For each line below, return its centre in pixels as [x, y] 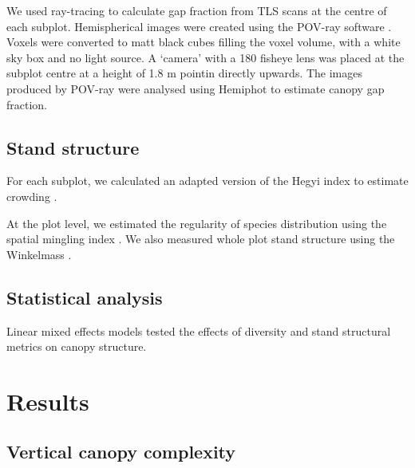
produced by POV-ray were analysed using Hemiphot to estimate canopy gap [196, 88]
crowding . [32, 196]
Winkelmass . [39, 254]
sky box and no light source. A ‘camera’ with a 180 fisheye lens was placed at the [206, 57]
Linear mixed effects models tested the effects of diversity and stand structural [199, 330]
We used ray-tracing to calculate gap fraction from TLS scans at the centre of [197, 10]
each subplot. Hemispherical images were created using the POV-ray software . [199, 26]
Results [48, 401]
